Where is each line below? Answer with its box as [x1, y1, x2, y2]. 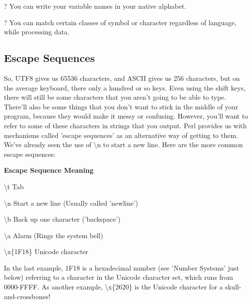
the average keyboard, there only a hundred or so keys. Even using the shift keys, [4, 82, 246, 92]
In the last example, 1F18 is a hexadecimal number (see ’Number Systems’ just [4, 262, 239, 273]
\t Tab [4, 181, 24, 191]
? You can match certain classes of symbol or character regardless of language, [4, 17, 236, 27]
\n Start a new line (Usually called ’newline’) [4, 197, 139, 208]
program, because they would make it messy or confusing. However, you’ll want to [4, 111, 248, 121]
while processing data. [4, 27, 70, 37]
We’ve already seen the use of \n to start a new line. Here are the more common [4, 139, 243, 150]
